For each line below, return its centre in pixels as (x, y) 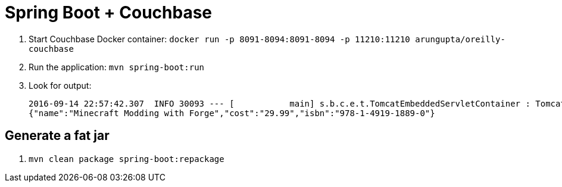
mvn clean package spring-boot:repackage (127, 159)
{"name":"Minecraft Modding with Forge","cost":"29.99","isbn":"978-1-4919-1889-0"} (232, 113)
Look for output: (60, 85)
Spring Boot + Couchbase (109, 13)
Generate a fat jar (57, 136)
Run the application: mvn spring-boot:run (117, 67)
